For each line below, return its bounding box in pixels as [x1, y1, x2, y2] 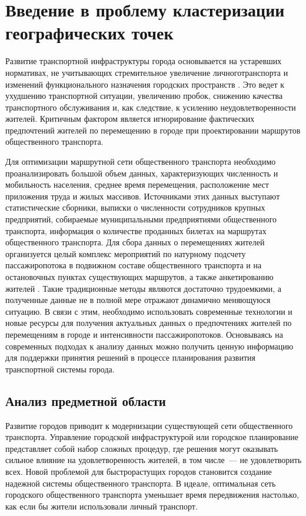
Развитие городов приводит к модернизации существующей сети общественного [5, 419, 293, 431]
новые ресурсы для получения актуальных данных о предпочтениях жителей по [5, 317, 292, 329]
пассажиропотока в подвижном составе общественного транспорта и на [5, 259, 262, 271]
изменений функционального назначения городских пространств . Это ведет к [5, 78, 285, 90]
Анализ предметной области [5, 391, 166, 410]
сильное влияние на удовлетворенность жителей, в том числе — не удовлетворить [5, 454, 302, 466]
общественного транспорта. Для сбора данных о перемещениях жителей [5, 236, 265, 248]
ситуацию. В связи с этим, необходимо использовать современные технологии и [5, 305, 292, 317]
